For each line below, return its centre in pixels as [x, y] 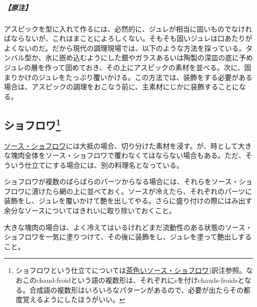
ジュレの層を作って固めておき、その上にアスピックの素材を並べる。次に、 [124, 67]
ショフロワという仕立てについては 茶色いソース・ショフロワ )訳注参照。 [131, 270]
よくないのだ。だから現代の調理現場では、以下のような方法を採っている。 [125, 48]
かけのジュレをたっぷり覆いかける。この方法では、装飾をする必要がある [135, 77]
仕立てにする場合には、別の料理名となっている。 [104, 165]
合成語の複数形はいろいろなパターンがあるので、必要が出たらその [136, 289]
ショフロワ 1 [33, 124]
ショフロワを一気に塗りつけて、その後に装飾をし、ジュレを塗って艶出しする [128, 237]
